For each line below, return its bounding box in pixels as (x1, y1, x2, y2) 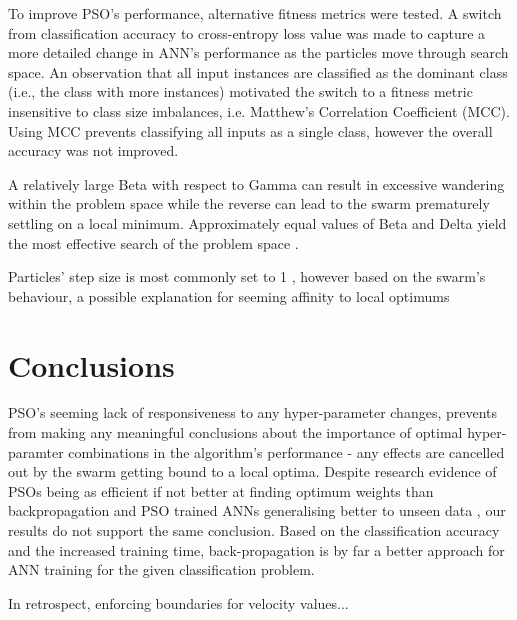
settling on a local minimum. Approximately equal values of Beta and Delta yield (8, 212, 507, 233)
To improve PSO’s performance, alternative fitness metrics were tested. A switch (8, 3, 502, 23)
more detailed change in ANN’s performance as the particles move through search (8, 42, 509, 63)
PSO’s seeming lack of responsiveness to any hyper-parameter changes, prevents (8, 402, 498, 423)
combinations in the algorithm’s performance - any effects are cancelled (68, 441, 505, 462)
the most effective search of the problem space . (8, 232, 299, 253)
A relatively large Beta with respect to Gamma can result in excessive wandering (8, 173, 505, 194)
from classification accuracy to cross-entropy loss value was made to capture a (8, 22, 486, 43)
